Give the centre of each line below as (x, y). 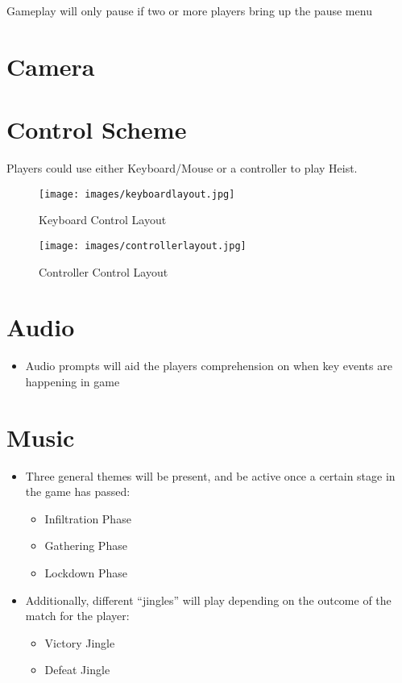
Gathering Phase (86, 546)
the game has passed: (78, 491)
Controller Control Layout (104, 271)
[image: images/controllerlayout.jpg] (143, 246)
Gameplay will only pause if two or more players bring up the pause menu (189, 10)
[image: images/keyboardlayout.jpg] (137, 194)
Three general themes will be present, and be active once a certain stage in (210, 475)
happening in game (73, 381)
